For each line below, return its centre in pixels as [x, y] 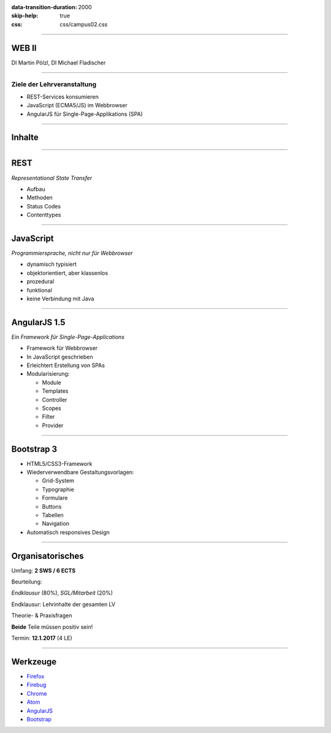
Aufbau [36, 189]
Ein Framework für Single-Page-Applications [68, 336]
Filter [48, 417]
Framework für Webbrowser [62, 348]
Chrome [37, 693]
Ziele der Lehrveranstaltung [54, 85]
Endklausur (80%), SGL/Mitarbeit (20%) [62, 593]
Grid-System [58, 480]
